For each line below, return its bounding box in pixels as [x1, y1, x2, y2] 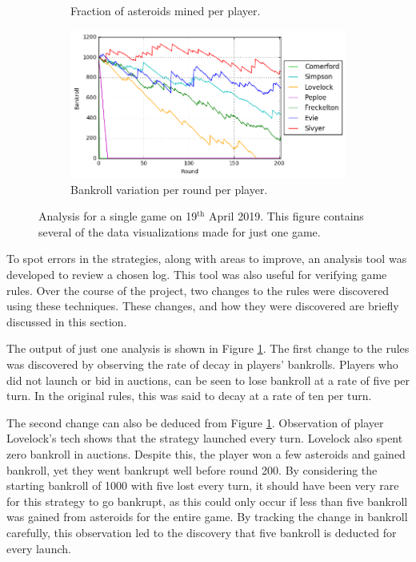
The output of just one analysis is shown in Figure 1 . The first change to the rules [6, 340, 410, 357]
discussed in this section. [6, 313, 127, 330]
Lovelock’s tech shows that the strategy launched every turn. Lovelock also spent [6, 430, 403, 447]
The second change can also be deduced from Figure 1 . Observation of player [6, 414, 384, 431]
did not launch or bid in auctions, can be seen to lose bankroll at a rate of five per [6, 371, 410, 388]
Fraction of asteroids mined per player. [70, 2, 261, 18]
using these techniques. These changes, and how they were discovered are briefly [6, 297, 399, 314]
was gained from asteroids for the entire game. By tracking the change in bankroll [6, 508, 408, 525]
